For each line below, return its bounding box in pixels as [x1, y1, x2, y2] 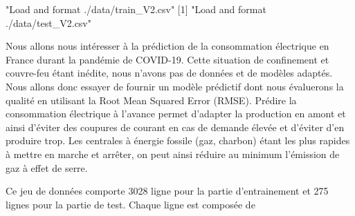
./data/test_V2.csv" [6, 15, 91, 30]
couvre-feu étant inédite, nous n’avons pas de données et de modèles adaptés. [6, 66, 333, 80]
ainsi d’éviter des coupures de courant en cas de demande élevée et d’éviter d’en [6, 119, 345, 134]
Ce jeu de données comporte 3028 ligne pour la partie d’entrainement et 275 [6, 184, 329, 198]
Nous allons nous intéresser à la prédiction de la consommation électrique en [6, 39, 329, 53]
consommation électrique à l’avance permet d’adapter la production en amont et [6, 106, 346, 121]
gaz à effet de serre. [6, 160, 88, 175]
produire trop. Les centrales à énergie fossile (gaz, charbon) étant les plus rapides [6, 133, 350, 148]
